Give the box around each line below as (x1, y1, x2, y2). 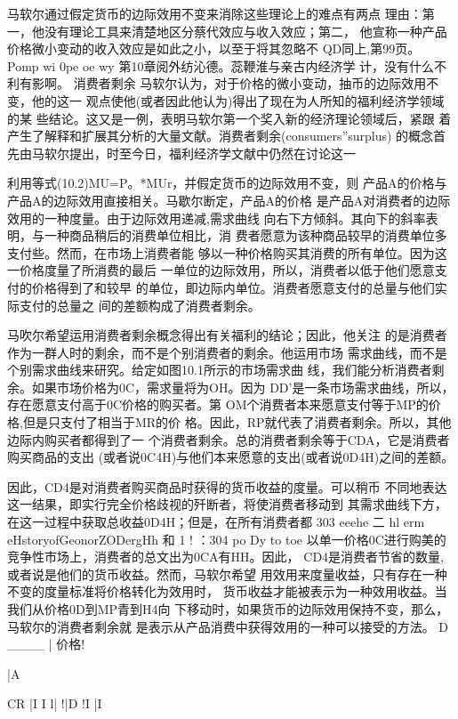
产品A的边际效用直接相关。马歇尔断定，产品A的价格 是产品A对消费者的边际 (7, 190, 451, 209)
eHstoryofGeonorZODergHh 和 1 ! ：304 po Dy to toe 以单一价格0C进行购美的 (7, 529, 446, 548)
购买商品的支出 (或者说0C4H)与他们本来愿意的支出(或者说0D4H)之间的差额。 (7, 448, 454, 466)
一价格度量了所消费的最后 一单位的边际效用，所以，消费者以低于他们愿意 (7, 261, 435, 279)
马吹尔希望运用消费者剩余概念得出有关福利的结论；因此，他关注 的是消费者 (7, 326, 447, 344)
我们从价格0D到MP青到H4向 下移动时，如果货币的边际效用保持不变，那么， (7, 600, 449, 618)
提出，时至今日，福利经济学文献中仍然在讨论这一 (68, 143, 356, 162)
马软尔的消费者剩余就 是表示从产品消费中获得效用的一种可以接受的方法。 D (7, 617, 449, 635)
